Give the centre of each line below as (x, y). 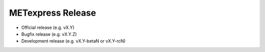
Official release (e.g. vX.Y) (48, 27)
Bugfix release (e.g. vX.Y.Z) (49, 34)
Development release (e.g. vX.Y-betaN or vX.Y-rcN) (73, 41)
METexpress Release (53, 13)
